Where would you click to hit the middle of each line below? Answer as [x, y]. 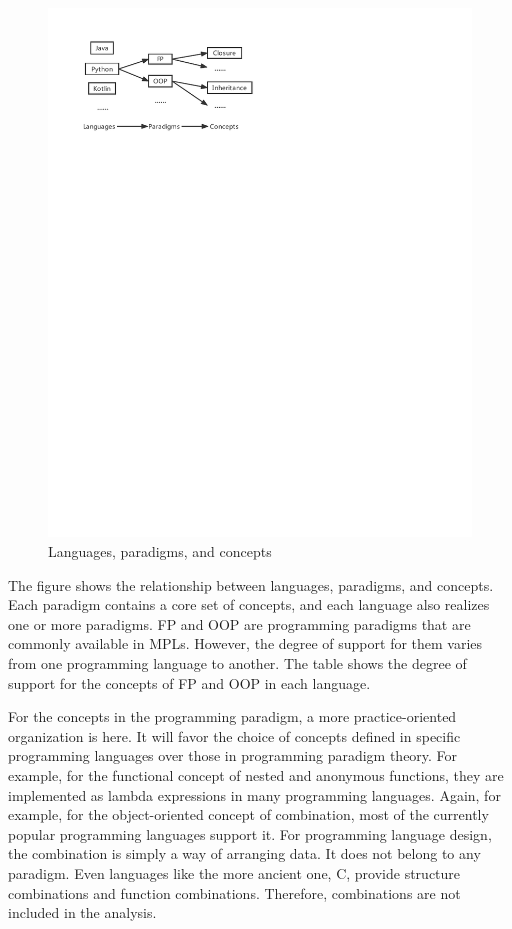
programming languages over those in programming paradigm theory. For [233, 755]
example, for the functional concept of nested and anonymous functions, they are [256, 775]
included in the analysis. [82, 912]
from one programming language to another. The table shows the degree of [237, 663]
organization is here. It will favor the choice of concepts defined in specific [234, 735]
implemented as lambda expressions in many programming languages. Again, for [254, 794]
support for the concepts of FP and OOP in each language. [189, 682]
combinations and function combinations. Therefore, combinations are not [234, 892]
